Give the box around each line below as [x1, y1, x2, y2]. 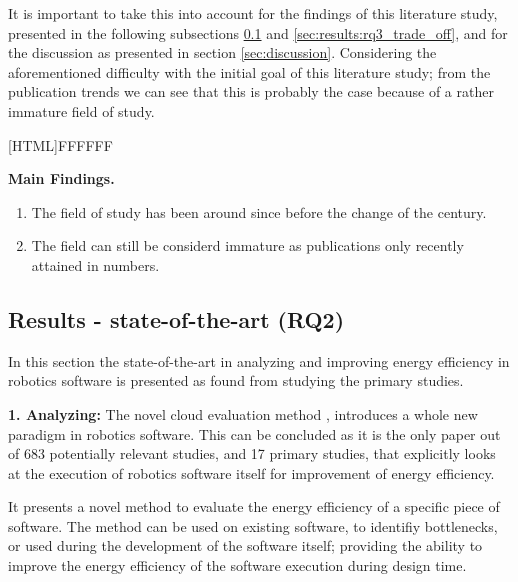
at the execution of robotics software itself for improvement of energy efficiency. [8, 462, 495, 483]
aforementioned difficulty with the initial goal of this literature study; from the [8, 61, 491, 82]
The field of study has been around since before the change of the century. [31, 201, 487, 222]
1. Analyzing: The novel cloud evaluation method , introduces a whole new [8, 403, 478, 424]
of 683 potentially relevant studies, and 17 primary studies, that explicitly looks [8, 443, 496, 464]
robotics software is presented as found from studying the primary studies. [8, 370, 464, 391]
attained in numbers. [31, 254, 160, 275]
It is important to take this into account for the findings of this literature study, [8, 3, 498, 23]
